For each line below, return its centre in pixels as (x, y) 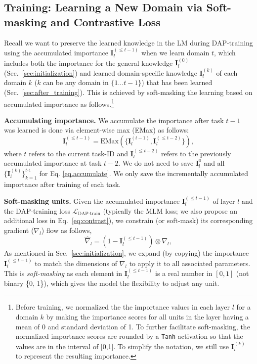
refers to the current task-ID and (78, 153)
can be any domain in (76, 82)
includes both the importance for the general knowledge (88, 63)
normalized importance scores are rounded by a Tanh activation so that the (129, 336)
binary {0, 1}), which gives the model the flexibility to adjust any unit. (112, 283)
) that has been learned (177, 82)
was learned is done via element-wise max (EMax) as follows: (96, 130)
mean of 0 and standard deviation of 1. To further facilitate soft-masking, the (133, 326)
